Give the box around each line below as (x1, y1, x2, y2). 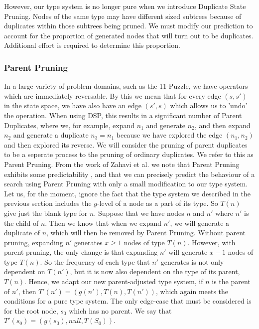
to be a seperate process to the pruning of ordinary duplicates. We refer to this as (4, 149, 254, 160)
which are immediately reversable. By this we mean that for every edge (4, 90, 221, 101)
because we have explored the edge (116, 130, 223, 140)
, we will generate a (170, 217, 230, 228)
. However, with (187, 237, 236, 247)
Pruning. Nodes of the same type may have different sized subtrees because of (4, 10, 242, 21)
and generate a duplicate (13, 130, 89, 140)
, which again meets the (155, 286, 229, 296)
